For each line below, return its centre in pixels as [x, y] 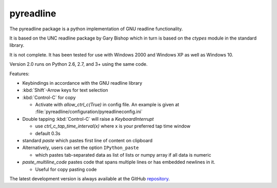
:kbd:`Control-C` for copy [49, 97]
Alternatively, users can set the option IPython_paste [81, 148]
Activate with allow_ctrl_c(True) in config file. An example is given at [107, 105]
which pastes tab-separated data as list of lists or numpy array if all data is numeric [123, 155]
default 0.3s [48, 133]
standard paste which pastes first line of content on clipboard [87, 141]
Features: [19, 73]
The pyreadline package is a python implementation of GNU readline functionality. [96, 29]
